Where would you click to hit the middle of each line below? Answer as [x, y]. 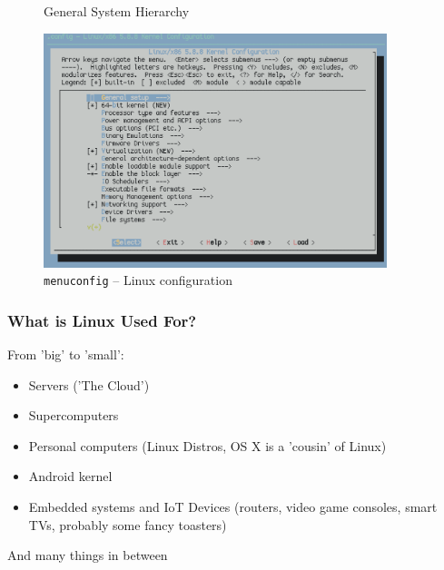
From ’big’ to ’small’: [66, 354]
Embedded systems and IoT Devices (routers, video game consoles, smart [233, 507]
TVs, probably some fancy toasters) [128, 524]
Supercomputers [74, 415]
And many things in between [88, 555]
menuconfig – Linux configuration [138, 280]
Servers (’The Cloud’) [89, 384]
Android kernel [70, 476]
